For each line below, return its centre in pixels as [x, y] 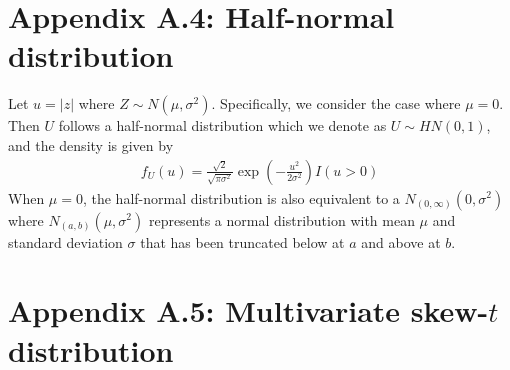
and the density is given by [91, 144]
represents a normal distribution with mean [281, 219]
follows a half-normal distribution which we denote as [222, 125]
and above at [401, 241]
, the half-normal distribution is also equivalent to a [241, 197]
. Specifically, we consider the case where [336, 103]
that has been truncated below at [242, 241]
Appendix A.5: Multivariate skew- [248, 310]
